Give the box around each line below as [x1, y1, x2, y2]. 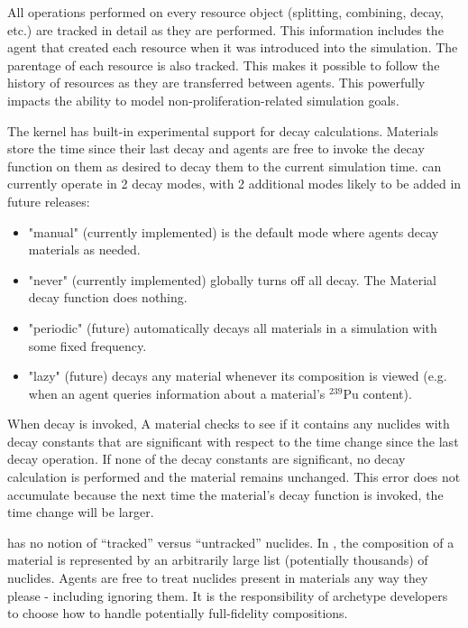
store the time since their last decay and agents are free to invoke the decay [7, 139, 425, 158]
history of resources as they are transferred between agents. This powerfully [7, 73, 426, 92]
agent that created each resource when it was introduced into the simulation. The [7, 38, 458, 57]
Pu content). [343, 383, 412, 402]
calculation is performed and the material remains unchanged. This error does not [7, 467, 461, 486]
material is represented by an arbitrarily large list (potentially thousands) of [7, 550, 428, 569]
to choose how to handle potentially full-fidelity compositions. [7, 604, 348, 623]
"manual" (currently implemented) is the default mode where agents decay [28, 222, 439, 241]
